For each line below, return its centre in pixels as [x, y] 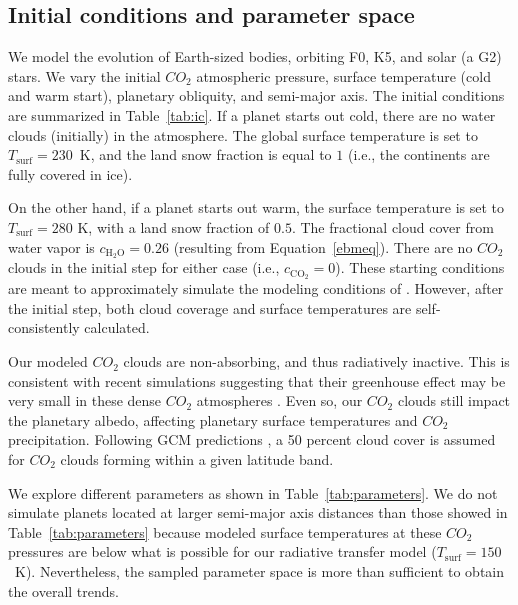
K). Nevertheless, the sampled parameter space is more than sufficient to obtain [259, 570]
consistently [44, 327]
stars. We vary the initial [84, 75]
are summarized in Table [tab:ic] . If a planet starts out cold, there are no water [252, 114]
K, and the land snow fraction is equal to [205, 154]
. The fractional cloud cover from [392, 226]
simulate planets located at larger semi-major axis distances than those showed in [258, 512]
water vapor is [51, 246]
